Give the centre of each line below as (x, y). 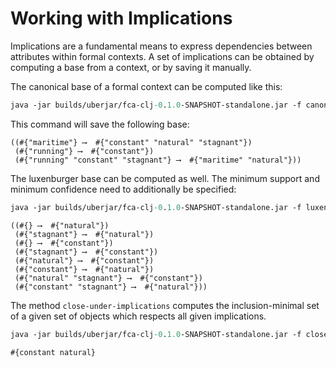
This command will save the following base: (100, 124)
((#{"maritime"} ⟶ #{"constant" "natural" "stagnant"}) (131, 142)
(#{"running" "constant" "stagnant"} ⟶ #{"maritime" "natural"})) (158, 160)
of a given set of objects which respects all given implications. (138, 316)
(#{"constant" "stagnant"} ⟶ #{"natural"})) (111, 287)
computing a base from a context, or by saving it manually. (131, 67)
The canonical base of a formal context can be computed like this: (146, 86)
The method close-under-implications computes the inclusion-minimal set (165, 305)
